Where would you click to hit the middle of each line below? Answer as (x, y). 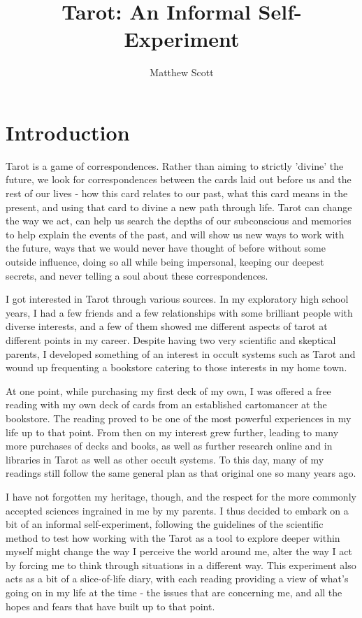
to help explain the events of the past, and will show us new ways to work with (175, 234)
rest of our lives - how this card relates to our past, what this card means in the (177, 193)
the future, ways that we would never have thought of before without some (166, 248)
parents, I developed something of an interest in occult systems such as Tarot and (181, 353)
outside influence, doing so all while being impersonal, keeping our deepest (165, 261)
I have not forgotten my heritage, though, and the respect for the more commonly (181, 496)
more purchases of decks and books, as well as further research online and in (169, 446)
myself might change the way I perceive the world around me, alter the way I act (179, 551)
